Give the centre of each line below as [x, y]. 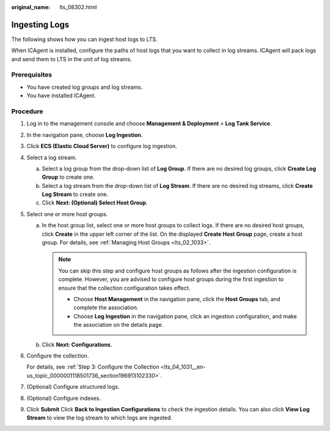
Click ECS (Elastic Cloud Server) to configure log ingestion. [102, 146]
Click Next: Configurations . [77, 344]
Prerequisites [31, 75]
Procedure [27, 111]
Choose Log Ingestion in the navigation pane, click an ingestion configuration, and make [185, 316]
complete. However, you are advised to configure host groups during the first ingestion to [171, 279]
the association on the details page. [119, 325]
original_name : [31, 7]
